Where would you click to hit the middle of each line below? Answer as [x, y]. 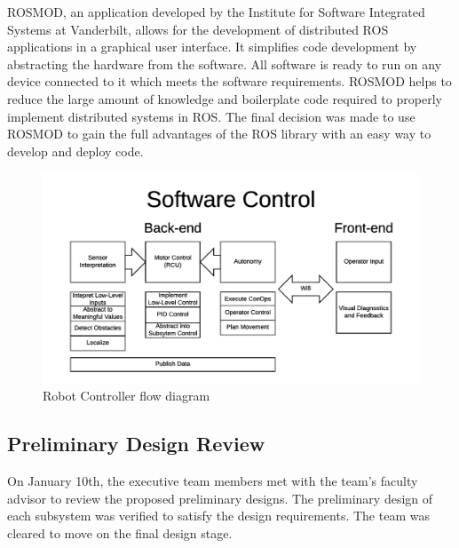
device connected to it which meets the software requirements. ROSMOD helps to [229, 81]
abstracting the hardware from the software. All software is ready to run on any [225, 64]
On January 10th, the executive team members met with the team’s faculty [213, 480]
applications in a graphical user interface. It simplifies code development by [212, 47]
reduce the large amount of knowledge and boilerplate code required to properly [225, 98]
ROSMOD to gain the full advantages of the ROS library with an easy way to [219, 134]
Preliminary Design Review [136, 444]
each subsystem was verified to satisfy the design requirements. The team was [218, 516]
